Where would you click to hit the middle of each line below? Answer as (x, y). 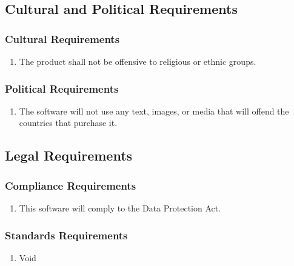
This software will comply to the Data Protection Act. (120, 208)
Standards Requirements (66, 235)
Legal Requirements (69, 155)
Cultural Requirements (62, 38)
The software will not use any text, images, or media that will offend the (154, 111)
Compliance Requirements (71, 185)
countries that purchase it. (68, 123)
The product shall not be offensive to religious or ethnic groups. (138, 61)
